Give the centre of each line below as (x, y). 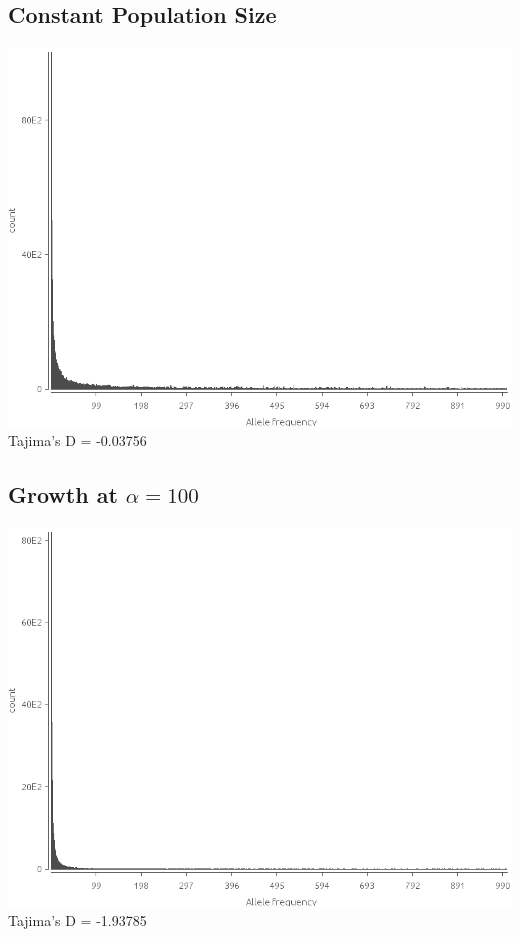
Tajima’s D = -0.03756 (77, 439)
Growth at (63, 493)
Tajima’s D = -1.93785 (77, 919)
